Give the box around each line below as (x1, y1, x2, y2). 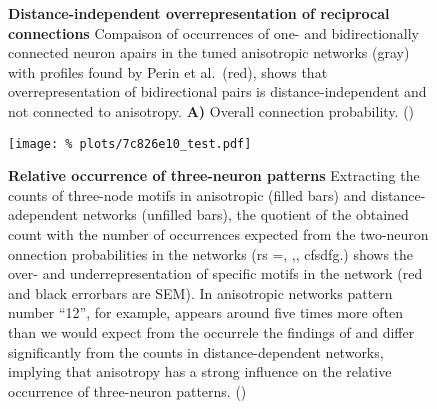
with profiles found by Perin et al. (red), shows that (8, 61, 328, 82)
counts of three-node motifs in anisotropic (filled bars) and (8, 184, 367, 205)
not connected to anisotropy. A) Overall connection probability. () (8, 100, 415, 121)
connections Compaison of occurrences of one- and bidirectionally (8, 22, 419, 43)
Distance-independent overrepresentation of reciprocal (8, 3, 390, 23)
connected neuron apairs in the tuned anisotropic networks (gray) (8, 42, 410, 63)
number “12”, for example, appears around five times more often (8, 302, 404, 323)
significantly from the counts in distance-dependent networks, (8, 341, 384, 362)
